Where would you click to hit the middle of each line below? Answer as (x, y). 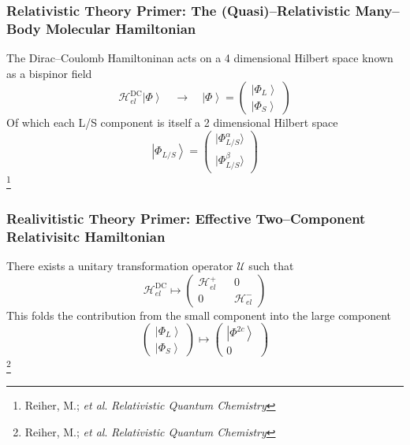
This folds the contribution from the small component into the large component (199, 315)
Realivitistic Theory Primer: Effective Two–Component (186, 218)
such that (271, 265)
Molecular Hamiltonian (121, 28)
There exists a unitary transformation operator (120, 265)
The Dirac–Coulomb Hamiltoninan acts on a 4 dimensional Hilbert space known (200, 58)
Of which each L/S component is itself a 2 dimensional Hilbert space (172, 122)
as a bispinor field (49, 73)
